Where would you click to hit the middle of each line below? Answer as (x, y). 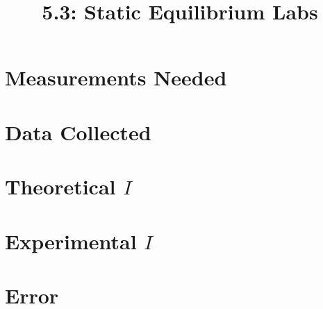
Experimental (71, 241)
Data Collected (78, 132)
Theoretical (60, 186)
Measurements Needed (116, 77)
